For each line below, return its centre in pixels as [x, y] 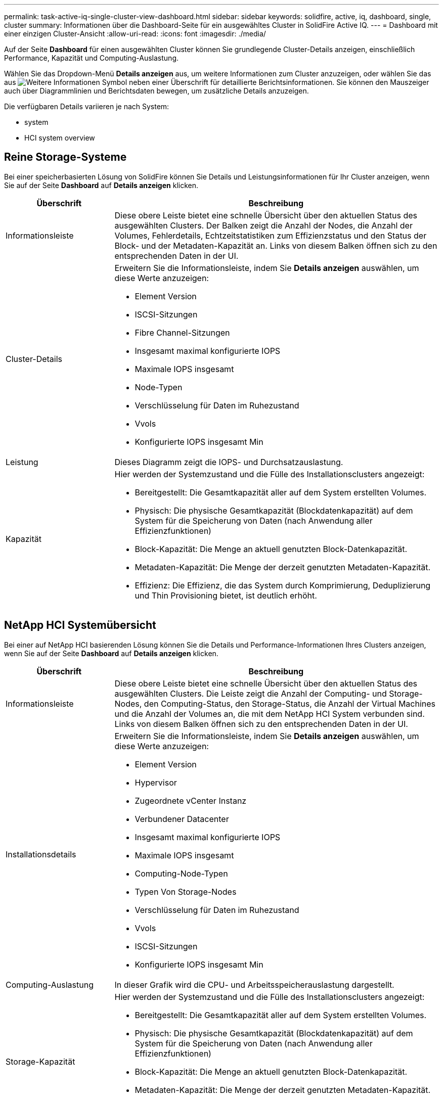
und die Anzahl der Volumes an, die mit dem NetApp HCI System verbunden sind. [270, 714]
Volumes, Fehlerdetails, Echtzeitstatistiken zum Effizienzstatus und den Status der [271, 235]
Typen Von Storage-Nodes [186, 891]
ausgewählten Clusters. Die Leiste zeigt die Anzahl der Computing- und [251, 693]
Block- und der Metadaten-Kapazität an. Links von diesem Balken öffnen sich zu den [276, 245]
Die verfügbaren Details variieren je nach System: [87, 106]
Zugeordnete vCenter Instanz [191, 800]
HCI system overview [60, 138]
